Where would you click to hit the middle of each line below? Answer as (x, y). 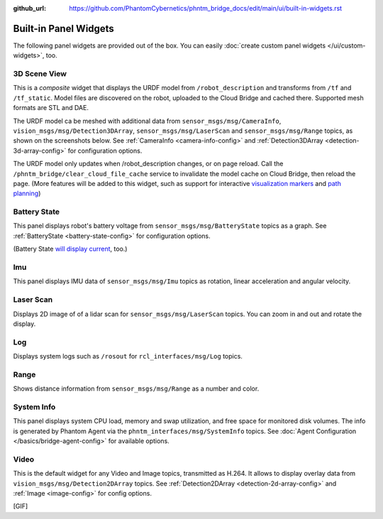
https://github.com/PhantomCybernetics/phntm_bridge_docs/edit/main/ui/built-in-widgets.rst (206, 8)
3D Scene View (40, 74)
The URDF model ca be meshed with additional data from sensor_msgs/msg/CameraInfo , (147, 121)
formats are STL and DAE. (51, 108)
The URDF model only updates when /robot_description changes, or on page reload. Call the (148, 164)
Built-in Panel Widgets (64, 28)
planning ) (27, 193)
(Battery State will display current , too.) (70, 249)
